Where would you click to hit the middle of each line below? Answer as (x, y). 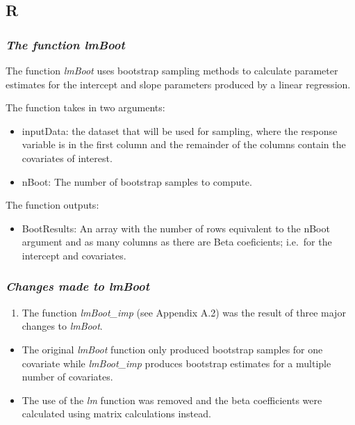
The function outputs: (52, 205)
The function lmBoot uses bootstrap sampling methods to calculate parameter (172, 70)
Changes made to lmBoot (77, 286)
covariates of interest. (67, 158)
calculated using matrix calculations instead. (116, 414)
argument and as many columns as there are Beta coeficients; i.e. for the (177, 242)
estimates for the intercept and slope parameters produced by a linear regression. (178, 84)
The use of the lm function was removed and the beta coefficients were (172, 400)
